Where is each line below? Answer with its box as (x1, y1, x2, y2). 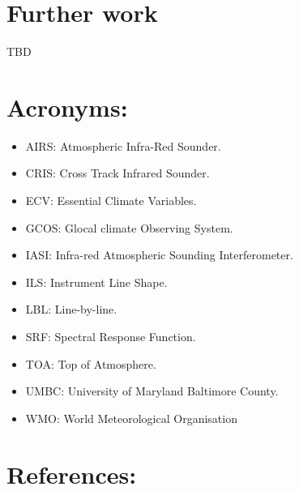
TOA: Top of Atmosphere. (25, 355, 156, 372)
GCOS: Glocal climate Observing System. (25, 219, 233, 236)
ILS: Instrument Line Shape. (25, 273, 168, 290)
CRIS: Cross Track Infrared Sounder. (25, 164, 210, 181)
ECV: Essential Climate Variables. (25, 192, 197, 209)
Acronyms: (6, 90, 128, 123)
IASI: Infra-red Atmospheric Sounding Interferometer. (25, 246, 293, 263)
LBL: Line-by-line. (25, 301, 117, 318)
